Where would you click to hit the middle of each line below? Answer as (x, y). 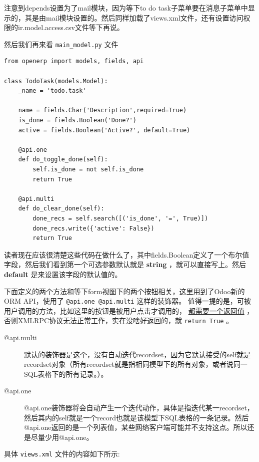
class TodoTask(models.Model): (56, 81)
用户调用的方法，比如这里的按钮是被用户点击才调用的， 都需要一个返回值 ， (129, 310)
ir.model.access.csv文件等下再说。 (71, 27)
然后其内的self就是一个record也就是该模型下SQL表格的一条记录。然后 (136, 417)
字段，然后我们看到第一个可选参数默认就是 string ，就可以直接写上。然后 (125, 264)
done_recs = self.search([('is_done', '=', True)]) (120, 218)
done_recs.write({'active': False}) (93, 228)
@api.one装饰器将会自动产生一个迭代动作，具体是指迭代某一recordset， (139, 407)
